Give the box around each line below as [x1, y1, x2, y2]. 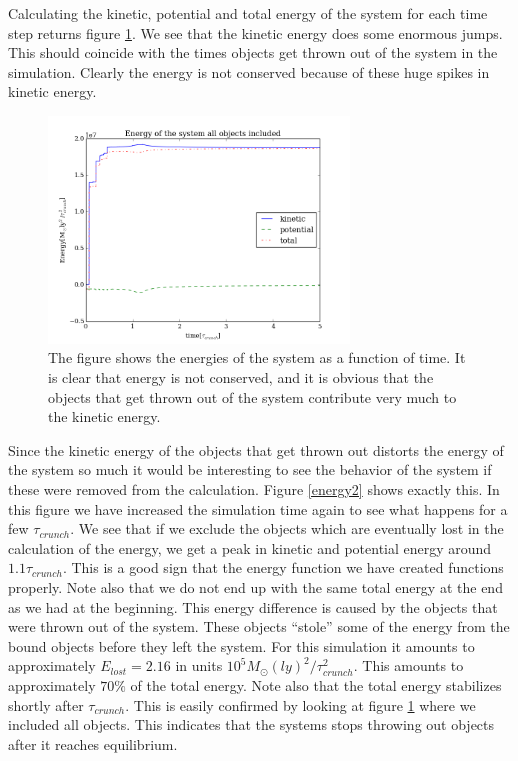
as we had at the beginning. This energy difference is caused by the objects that [8, 596, 498, 617]
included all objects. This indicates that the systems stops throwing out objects [8, 714, 495, 735]
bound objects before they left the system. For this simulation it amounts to [8, 635, 475, 656]
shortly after [8, 694, 84, 715]
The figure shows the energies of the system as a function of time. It [48, 347, 466, 368]
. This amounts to [353, 655, 464, 676]
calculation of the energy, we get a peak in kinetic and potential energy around [8, 537, 492, 558]
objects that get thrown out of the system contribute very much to [48, 386, 457, 407]
